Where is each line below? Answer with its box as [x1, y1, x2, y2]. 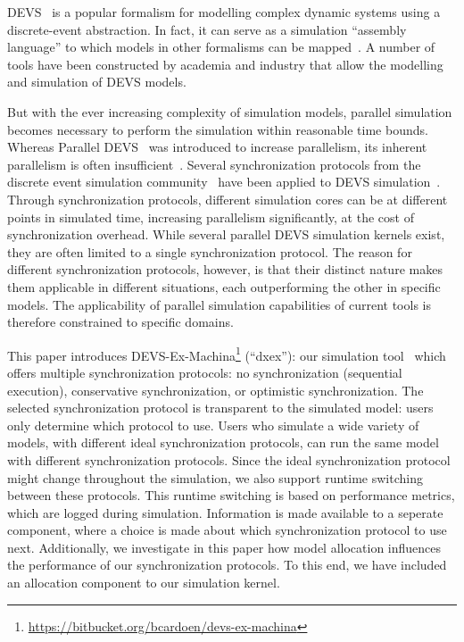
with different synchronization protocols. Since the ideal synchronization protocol [7, 450, 451, 469]
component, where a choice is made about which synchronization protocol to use [7, 521, 447, 539]
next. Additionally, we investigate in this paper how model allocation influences [7, 538, 442, 556]
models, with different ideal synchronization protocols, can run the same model [7, 433, 439, 452]
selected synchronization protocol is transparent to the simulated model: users [7, 398, 434, 417]
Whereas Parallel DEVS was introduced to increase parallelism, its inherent [7, 138, 427, 156]
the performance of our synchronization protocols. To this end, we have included [7, 555, 447, 574]
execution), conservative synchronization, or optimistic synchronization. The [7, 380, 424, 399]
